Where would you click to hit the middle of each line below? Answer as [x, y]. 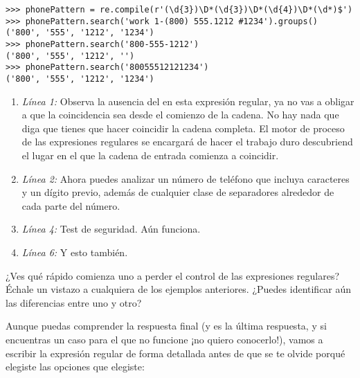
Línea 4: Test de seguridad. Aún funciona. [111, 229]
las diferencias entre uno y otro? [74, 302]
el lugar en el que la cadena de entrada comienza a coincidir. [150, 155]
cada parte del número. [71, 205]
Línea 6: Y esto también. [75, 252]
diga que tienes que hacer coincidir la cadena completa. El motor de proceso [183, 128]
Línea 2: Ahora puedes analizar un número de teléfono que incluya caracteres [186, 178]
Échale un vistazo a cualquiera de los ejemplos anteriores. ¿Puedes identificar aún [179, 289]
